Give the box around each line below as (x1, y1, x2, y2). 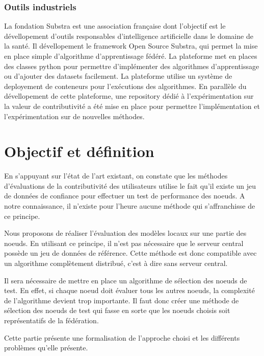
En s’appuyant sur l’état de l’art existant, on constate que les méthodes (4, 170, 228, 181)
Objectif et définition (4, 141, 154, 162)
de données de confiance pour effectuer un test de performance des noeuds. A (4, 190, 245, 201)
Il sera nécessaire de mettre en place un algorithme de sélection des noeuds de (4, 275, 247, 285)
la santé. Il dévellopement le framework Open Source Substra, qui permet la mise (4, 40, 258, 51)
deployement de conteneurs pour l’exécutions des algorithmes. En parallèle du (4, 80, 247, 91)
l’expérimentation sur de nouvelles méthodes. (4, 110, 145, 121)
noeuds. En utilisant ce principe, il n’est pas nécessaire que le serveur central (4, 237, 244, 248)
